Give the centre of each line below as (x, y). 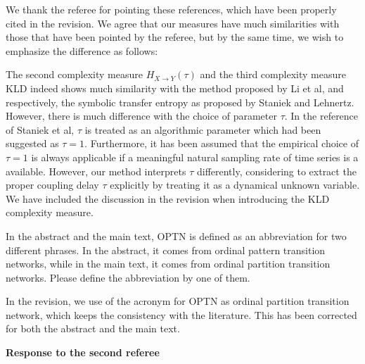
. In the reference (321, 116)
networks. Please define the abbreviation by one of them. (128, 277)
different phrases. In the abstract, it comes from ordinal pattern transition (166, 250)
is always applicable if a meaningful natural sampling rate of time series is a (195, 157)
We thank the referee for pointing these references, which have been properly (171, 9)
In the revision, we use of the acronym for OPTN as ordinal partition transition (178, 301)
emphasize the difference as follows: (82, 50)
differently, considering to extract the (276, 171)
